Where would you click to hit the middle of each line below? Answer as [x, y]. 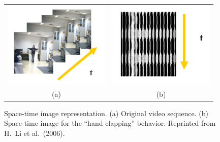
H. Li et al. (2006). [35, 133]
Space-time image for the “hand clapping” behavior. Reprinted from [110, 123]
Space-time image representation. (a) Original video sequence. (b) [106, 113]
